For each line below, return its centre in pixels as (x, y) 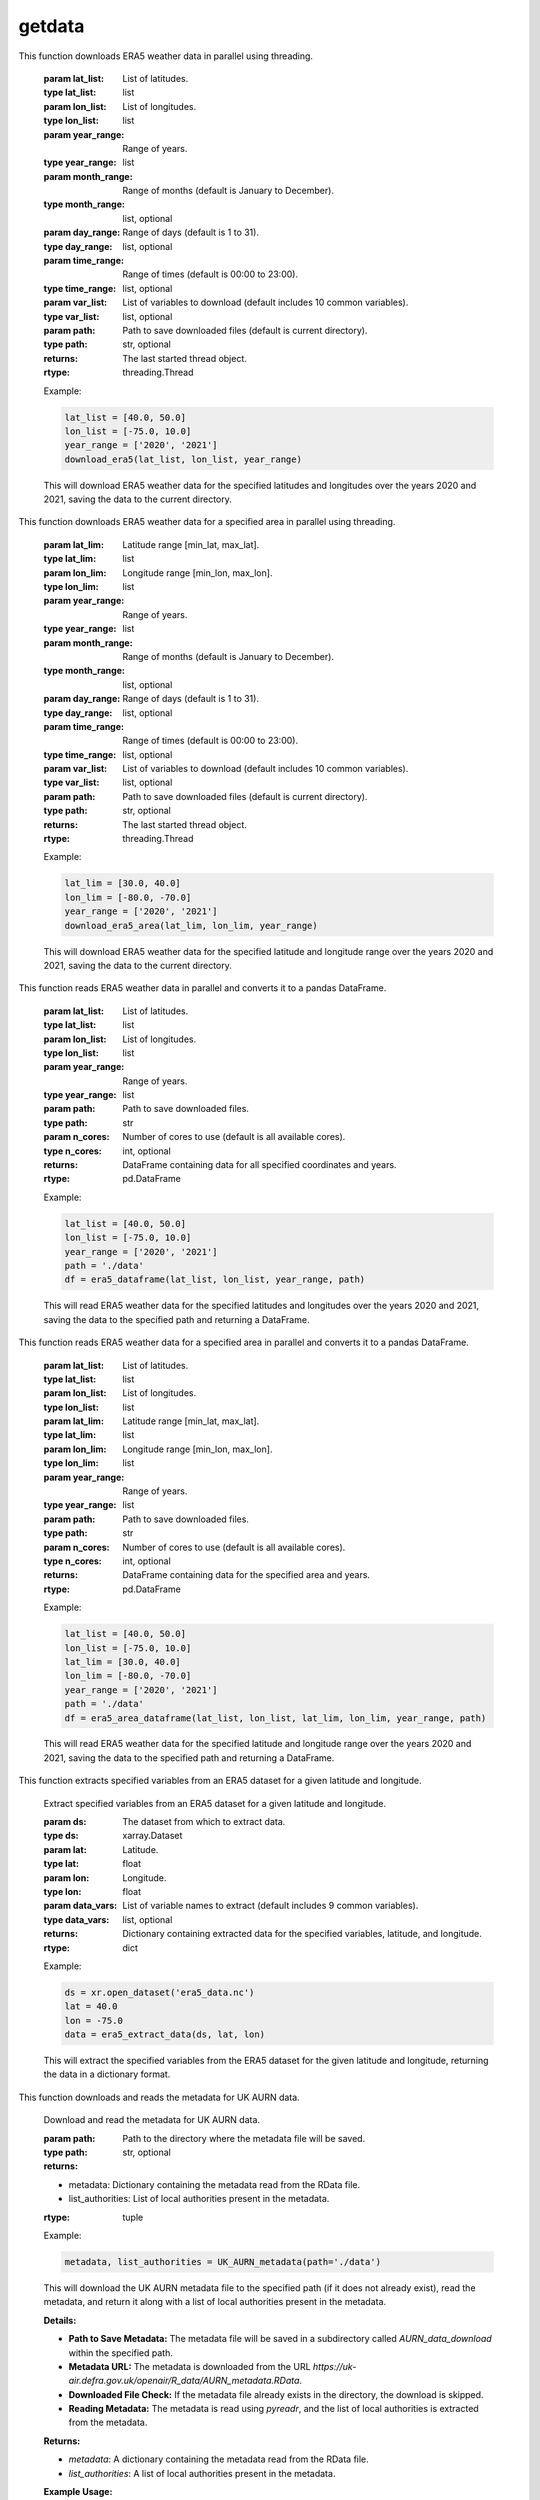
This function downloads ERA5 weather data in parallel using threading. (166, 56)
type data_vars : (76, 1919)
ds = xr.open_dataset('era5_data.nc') (159, 1992)
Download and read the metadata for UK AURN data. (151, 2120)
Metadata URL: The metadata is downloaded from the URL (189, 2366)
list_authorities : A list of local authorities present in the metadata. (202, 2473)
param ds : (65, 1822)
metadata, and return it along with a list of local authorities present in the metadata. (215, 2302)
